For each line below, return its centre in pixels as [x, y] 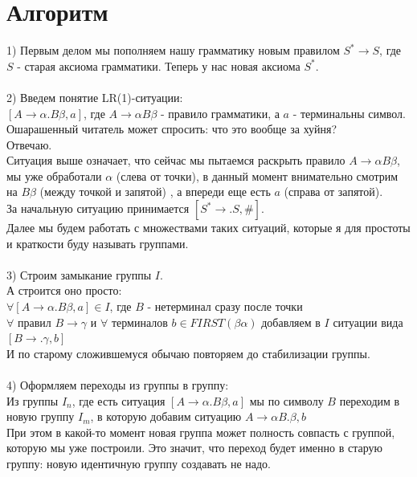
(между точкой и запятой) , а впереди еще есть [155, 192]
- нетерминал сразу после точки [225, 306]
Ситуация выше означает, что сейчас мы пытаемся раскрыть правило [176, 160]
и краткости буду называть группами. [98, 243]
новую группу [41, 416]
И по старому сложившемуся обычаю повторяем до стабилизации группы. [188, 353]
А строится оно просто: [64, 290]
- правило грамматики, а [220, 113]
